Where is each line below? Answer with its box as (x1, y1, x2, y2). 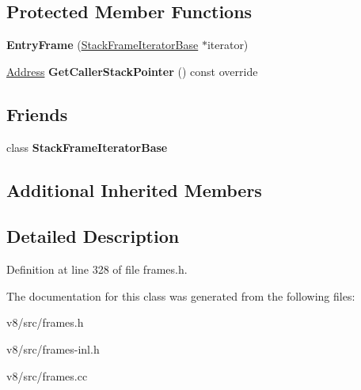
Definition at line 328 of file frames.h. (6, 261, 188, 278)
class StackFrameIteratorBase (6, 138, 168, 155)
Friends (6, 101, 68, 126)
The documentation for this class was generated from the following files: (6, 287, 355, 304)
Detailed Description (6, 224, 180, 248)
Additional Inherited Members (6, 177, 262, 202)
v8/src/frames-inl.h (6, 340, 100, 357)
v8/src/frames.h (6, 314, 84, 331)
